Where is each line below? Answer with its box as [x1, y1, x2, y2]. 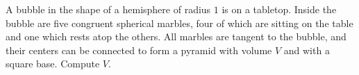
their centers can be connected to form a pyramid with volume [6, 42, 272, 57]
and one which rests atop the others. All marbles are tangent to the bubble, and [6, 29, 347, 44]
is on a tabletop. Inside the [222, 2, 337, 16]
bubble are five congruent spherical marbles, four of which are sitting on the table [6, 15, 353, 30]
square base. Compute [6, 56, 100, 71]
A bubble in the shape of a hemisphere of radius [6, 2, 211, 16]
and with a [283, 42, 330, 57]
